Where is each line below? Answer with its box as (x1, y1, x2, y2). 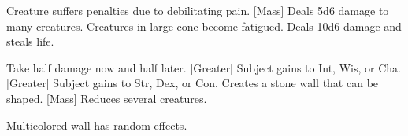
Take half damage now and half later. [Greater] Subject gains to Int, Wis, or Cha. (6, 59, 401, 75)
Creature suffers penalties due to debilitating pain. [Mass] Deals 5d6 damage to (6, 2, 389, 18)
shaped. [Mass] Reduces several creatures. (6, 90, 207, 106)
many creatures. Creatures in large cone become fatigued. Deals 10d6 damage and (6, 17, 402, 34)
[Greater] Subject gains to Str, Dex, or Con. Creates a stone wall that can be (6, 75, 379, 91)
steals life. (6, 33, 54, 50)
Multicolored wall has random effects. (6, 116, 187, 133)
